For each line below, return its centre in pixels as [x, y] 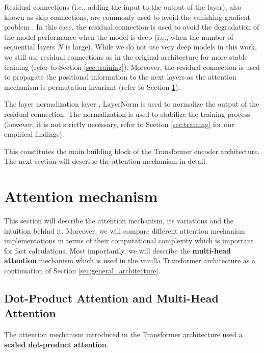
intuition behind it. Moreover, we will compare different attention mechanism [125, 230]
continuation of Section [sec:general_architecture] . [82, 270]
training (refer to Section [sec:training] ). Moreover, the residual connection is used [132, 67]
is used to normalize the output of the [200, 104]
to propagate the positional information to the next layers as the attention [120, 77]
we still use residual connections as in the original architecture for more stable [126, 56]
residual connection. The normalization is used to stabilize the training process [127, 114]
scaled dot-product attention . [56, 344]
